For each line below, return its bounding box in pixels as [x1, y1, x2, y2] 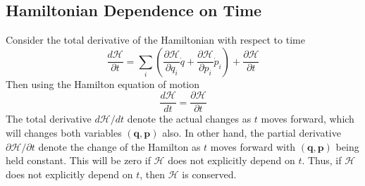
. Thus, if [302, 153, 342, 168]
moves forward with [210, 139, 296, 154]
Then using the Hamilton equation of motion [6, 76, 200, 91]
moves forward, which [261, 111, 354, 126]
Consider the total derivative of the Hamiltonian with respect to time [6, 32, 305, 47]
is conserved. [182, 166, 237, 181]
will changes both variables [6, 125, 122, 140]
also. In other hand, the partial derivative [162, 125, 341, 140]
